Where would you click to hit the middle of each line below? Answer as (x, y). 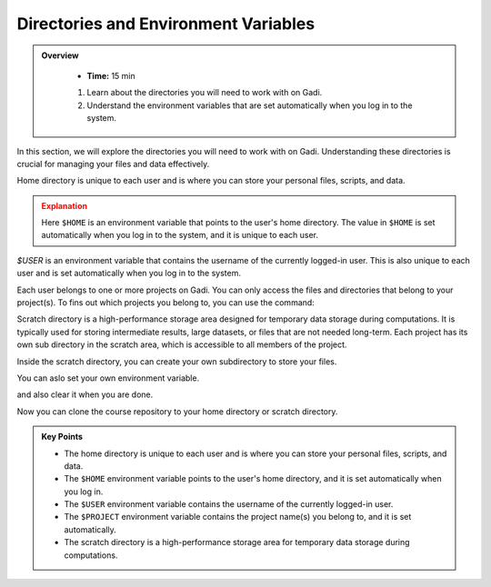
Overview (60, 55)
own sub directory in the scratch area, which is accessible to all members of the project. (182, 344)
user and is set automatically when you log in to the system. (129, 274)
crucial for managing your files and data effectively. (113, 164)
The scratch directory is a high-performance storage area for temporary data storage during (237, 542)
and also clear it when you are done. (85, 394)
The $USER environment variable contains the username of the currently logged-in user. (229, 504)
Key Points (62, 437)
